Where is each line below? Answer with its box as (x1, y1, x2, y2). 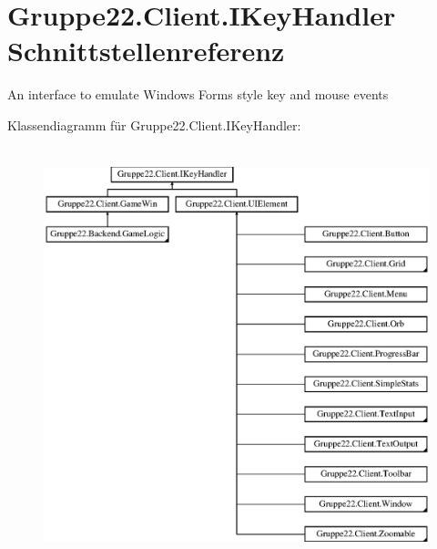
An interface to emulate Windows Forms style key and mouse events (7, 85, 389, 104)
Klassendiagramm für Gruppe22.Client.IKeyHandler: (7, 115, 301, 134)
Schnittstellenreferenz (7, 32, 285, 69)
